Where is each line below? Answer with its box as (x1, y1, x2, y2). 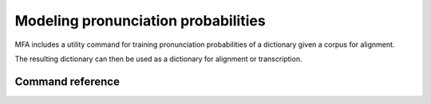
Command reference (14, 75, 120, 88)
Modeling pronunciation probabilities (14, 12, 267, 29)
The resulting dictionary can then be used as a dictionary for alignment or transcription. (14, 54, 302, 64)
